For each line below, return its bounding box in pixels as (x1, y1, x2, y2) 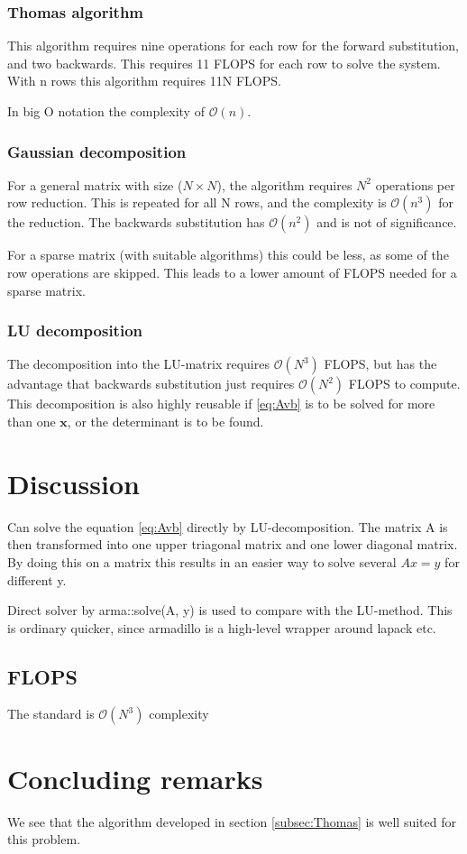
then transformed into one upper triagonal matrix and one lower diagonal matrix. (7, 535, 458, 554)
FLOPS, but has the (324, 354, 437, 373)
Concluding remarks (7, 759, 263, 796)
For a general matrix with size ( (7, 175, 183, 194)
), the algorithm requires (216, 175, 353, 194)
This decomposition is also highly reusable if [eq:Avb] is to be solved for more (7, 394, 435, 413)
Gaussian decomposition (7, 140, 187, 162)
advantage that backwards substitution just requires (7, 374, 295, 393)
